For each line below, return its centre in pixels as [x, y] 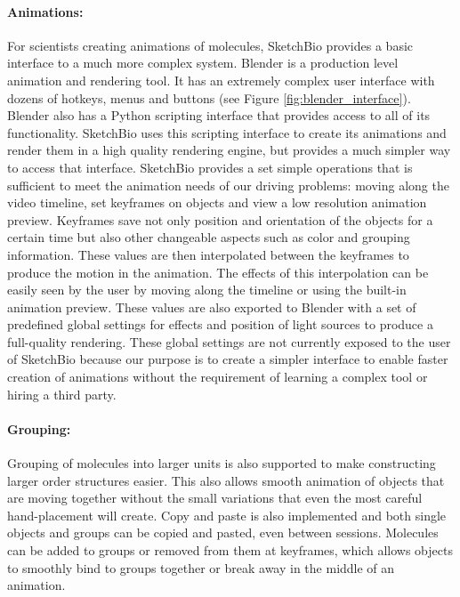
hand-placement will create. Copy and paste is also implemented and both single [227, 515]
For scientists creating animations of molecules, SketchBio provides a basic [210, 45]
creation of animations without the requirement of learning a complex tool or [218, 377]
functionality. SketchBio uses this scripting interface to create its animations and [227, 132]
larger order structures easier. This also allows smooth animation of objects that [226, 480]
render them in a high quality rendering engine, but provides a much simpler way [229, 150]
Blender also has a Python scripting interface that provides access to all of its [219, 115]
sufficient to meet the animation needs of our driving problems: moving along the [228, 185]
